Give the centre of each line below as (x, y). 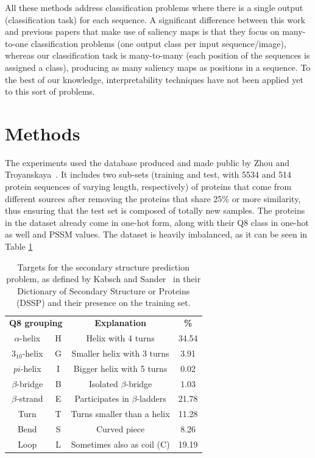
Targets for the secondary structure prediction (103, 267)
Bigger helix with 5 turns (120, 368)
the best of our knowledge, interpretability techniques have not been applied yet (154, 79)
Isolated (103, 383)
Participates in (102, 398)
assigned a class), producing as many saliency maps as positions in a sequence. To (158, 67)
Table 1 (19, 246)
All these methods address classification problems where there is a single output (154, 7)
